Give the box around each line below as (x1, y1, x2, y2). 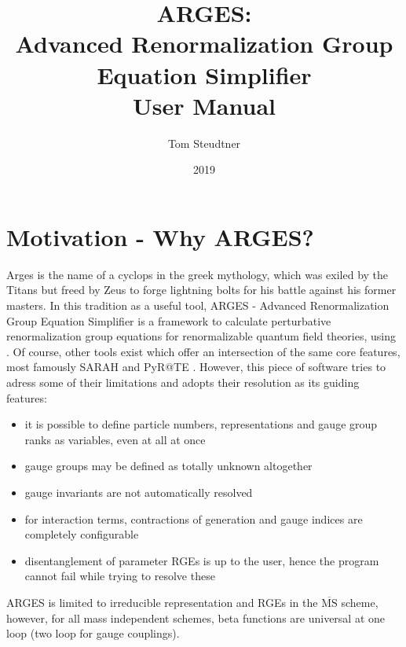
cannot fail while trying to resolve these (24, 568, 215, 584)
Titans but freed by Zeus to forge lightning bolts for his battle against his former (6, 281, 397, 298)
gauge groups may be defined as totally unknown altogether (24, 458, 313, 474)
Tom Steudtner (167, 134, 241, 151)
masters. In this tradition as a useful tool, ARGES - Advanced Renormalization (6, 297, 390, 313)
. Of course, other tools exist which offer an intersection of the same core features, (6, 343, 401, 359)
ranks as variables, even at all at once (24, 431, 206, 447)
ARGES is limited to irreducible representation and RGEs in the (6, 594, 318, 610)
